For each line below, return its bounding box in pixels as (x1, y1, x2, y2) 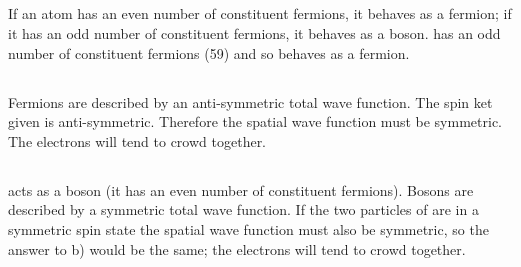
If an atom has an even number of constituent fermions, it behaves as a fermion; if (8, 3, 512, 24)
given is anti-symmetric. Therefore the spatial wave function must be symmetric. (8, 111, 502, 132)
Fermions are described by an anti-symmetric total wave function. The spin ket (8, 91, 493, 112)
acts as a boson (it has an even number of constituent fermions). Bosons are (8, 179, 474, 200)
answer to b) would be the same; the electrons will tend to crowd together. (8, 238, 466, 259)
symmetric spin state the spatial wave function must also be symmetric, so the (8, 218, 489, 239)
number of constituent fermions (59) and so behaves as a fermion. (8, 42, 410, 63)
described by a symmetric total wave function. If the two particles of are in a (8, 199, 479, 220)
